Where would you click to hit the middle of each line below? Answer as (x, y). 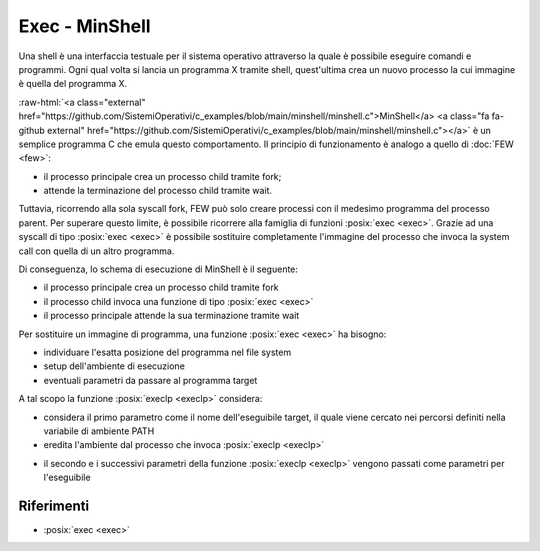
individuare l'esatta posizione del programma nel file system (167, 352)
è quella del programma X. (73, 84)
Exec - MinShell (84, 26)
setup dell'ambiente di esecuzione (114, 366)
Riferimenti (54, 505)
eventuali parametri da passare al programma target (150, 380)
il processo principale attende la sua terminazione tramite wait (171, 316)
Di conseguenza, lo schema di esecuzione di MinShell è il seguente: (158, 269)
